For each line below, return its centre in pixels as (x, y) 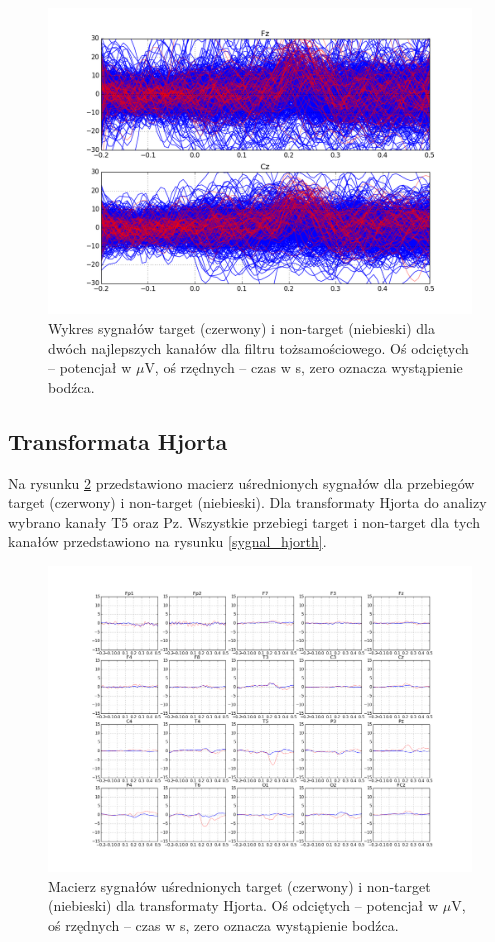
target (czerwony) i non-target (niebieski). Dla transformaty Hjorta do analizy (247, 502)
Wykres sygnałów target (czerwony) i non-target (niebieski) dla (241, 328)
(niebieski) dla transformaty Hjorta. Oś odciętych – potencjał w (243, 905)
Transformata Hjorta (118, 440)
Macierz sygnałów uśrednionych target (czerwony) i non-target (239, 885)
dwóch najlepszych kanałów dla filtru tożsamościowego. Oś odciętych (258, 347)
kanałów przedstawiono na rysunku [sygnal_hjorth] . (167, 541)
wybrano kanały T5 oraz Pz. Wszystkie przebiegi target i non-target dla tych (244, 521)
